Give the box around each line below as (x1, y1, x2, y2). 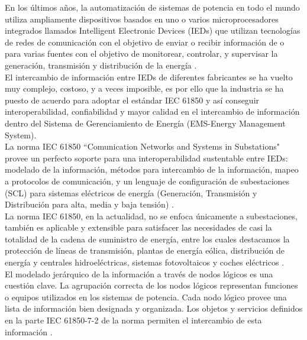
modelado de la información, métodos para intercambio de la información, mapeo (5, 163, 299, 176)
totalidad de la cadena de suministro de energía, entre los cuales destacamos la (5, 232, 290, 245)
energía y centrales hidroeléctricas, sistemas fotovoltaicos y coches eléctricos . (5, 256, 285, 268)
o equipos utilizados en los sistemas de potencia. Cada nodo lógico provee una (5, 290, 287, 303)
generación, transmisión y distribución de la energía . (5, 59, 197, 71)
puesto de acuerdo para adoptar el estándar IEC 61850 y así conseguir (5, 93, 260, 106)
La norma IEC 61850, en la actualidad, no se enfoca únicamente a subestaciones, (5, 209, 298, 222)
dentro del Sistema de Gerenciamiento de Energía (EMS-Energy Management (5, 116, 286, 129)
